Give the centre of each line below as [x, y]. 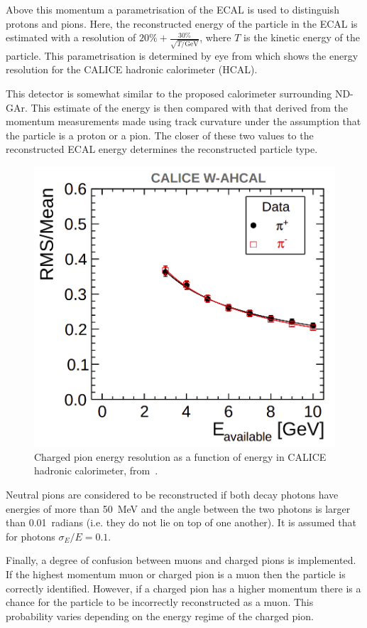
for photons [31, 536]
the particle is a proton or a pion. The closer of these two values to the [160, 135]
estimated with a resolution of [71, 37]
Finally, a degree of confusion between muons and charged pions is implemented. [181, 560]
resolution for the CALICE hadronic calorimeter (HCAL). [132, 69]
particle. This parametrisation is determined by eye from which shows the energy [182, 55]
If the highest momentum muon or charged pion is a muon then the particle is [176, 574]
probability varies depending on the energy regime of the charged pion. [160, 616]
